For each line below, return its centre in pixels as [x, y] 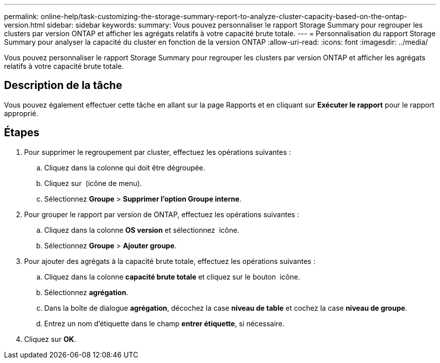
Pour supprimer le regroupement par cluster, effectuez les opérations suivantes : [158, 152]
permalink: [22, 16]
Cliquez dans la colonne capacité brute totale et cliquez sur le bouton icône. [172, 277]
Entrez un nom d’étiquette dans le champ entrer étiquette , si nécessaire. [164, 323]
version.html [25, 25]
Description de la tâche [63, 85]
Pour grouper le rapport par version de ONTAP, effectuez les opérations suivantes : [162, 214]
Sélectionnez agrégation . [86, 292]
